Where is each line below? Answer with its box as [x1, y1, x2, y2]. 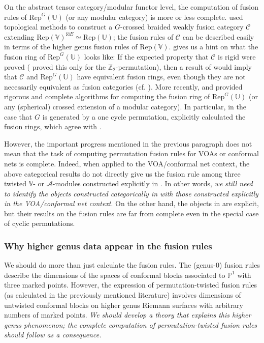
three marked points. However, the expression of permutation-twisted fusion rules [4, 279, 257, 290]
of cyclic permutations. [4, 218, 75, 228]
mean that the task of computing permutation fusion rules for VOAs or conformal [4, 148, 259, 159]
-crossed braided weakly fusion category [120, 21, 244, 32]
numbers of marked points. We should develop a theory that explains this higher [4, 309, 251, 320]
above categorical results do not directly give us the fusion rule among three [4, 168, 241, 179]
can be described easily [182, 31, 254, 42]
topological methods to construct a [4, 21, 113, 32]
